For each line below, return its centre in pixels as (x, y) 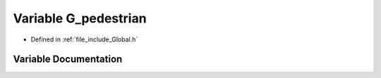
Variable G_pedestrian (80, 18)
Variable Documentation (68, 59)
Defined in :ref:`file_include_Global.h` (84, 39)
